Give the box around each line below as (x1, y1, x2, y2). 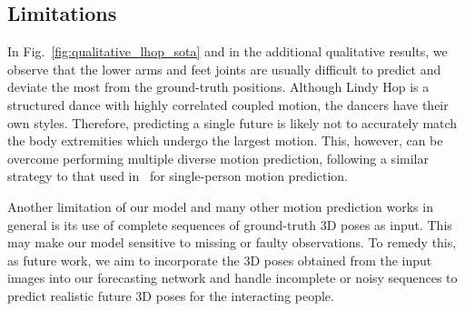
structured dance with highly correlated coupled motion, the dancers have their (7, 95, 449, 114)
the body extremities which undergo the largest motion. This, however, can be (7, 131, 443, 150)
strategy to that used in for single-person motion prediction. (7, 166, 348, 186)
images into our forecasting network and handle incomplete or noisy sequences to (7, 268, 458, 287)
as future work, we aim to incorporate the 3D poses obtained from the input (7, 250, 432, 269)
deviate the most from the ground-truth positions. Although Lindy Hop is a (7, 77, 430, 96)
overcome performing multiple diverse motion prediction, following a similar (7, 148, 429, 167)
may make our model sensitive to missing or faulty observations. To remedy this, (7, 233, 457, 252)
